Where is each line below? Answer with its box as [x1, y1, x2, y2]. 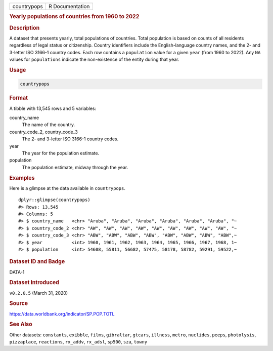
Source [9, 300, 28, 307]
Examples [9, 174, 35, 181]
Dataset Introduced [9, 279, 59, 286]
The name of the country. [22, 122, 75, 128]
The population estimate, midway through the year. [22, 164, 128, 170]
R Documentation [48, 3, 90, 10]
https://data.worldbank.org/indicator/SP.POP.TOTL [9, 310, 115, 317]
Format [9, 94, 28, 101]
